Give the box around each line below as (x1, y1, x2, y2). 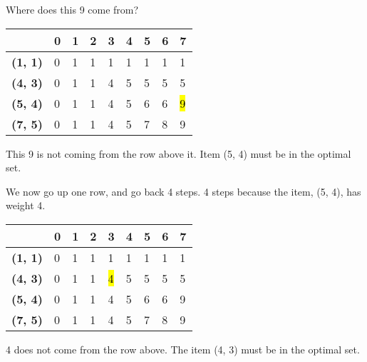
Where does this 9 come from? (6, 2, 139, 16)
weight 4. (6, 198, 46, 213)
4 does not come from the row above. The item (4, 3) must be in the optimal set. (6, 341, 360, 356)
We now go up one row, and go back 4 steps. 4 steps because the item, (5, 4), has (6, 183, 361, 198)
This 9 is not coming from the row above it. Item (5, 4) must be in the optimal (6, 146, 351, 161)
